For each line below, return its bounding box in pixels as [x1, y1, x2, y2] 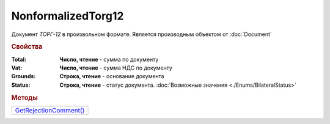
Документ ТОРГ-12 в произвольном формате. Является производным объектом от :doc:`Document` [11, 31, 272, 38]
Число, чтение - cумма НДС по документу [59, 64, 172, 71]
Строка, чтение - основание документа [59, 73, 164, 80]
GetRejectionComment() [15, 106, 85, 114]
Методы [11, 93, 38, 102]
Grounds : [11, 73, 36, 80]
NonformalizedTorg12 [11, 9, 124, 23]
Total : [11, 56, 27, 63]
